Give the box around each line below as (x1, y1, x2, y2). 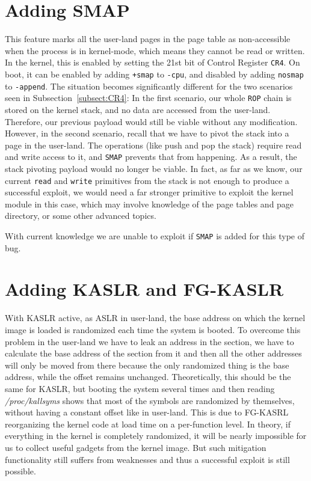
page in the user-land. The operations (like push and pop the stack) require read (5, 138, 302, 151)
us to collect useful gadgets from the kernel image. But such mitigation (5, 441, 266, 453)
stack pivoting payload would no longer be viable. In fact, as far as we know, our (5, 162, 303, 174)
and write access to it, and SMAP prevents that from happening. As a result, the (5, 150, 297, 163)
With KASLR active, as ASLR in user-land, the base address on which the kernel (5, 311, 306, 324)
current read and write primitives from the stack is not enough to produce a (5, 174, 289, 186)
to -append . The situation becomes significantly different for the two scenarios (5, 79, 293, 92)
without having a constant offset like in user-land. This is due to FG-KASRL (5, 406, 289, 418)
